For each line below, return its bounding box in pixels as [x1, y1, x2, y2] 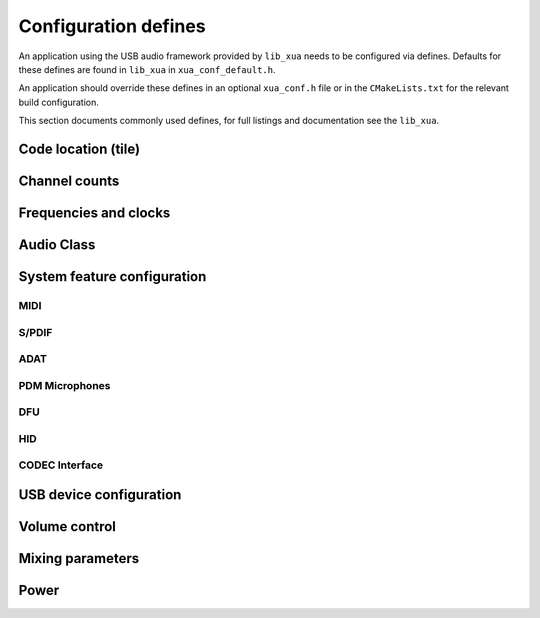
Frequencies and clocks [18, 204, 171, 221]
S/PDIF [18, 325, 53, 339]
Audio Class [18, 236, 96, 253]
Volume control [18, 518, 117, 535]
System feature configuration [18, 268, 207, 285]
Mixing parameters [18, 550, 140, 567]
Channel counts [18, 172, 120, 189]
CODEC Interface [18, 458, 104, 472]
